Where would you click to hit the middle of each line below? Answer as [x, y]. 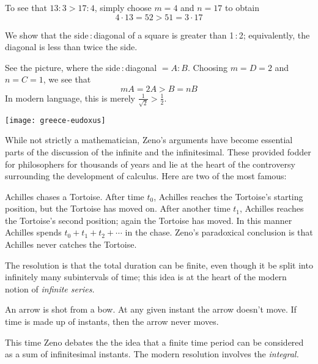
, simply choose [123, 7]
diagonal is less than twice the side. [71, 47]
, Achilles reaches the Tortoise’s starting [228, 196]
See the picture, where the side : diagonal [81, 67]
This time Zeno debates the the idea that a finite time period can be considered [154, 342]
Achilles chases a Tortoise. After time [75, 196]
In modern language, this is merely [70, 98]
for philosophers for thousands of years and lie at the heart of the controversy [150, 164]
